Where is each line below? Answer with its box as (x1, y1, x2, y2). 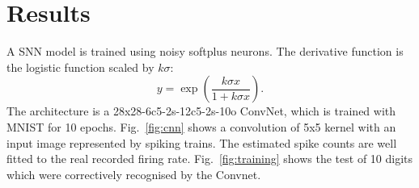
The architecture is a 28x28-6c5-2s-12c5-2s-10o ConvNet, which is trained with (6, 102, 396, 119)
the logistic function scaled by (6, 58, 154, 75)
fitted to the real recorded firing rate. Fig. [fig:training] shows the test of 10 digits (6, 150, 413, 167)
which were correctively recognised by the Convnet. (6, 165, 261, 182)
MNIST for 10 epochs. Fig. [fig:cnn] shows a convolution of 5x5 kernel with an (6, 118, 396, 135)
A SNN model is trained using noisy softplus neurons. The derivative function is (6, 43, 404, 60)
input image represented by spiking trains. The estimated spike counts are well (6, 134, 397, 151)
